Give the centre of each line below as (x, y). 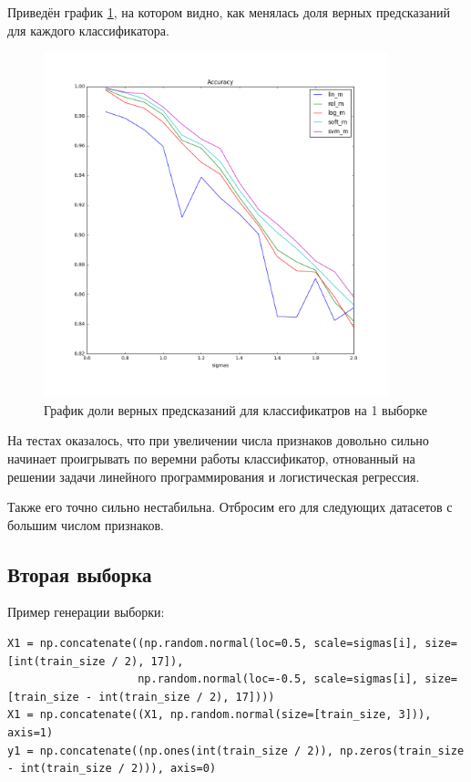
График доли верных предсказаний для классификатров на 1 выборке (235, 409)
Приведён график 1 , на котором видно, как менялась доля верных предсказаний (229, 12)
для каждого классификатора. (88, 30)
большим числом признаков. (86, 524)
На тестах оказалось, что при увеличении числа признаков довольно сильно (218, 440)
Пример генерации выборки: (86, 612)
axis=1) (31, 733)
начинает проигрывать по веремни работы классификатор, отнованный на (211, 458)
